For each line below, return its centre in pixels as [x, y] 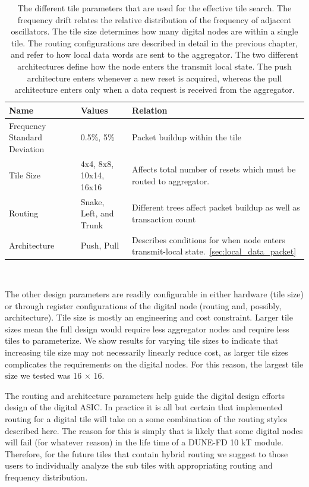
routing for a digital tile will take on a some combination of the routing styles [146, 418]
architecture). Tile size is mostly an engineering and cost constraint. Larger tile [149, 317]
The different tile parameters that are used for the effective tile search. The [154, 8]
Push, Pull [100, 245]
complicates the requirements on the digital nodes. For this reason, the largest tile [154, 364]
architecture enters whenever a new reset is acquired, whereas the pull [154, 78]
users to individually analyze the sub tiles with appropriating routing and [139, 465]
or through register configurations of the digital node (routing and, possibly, [143, 305]
